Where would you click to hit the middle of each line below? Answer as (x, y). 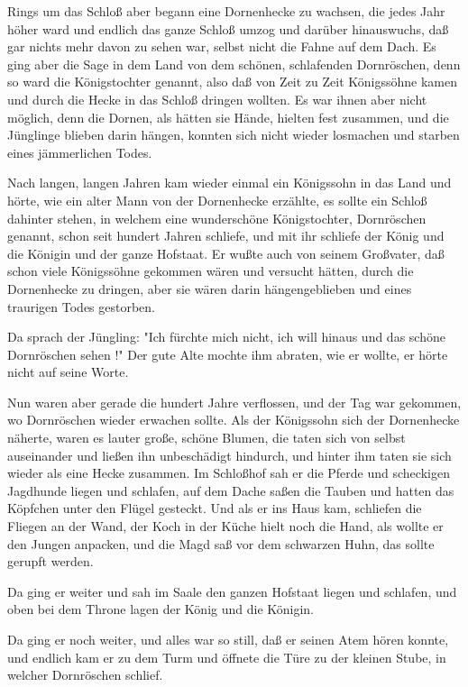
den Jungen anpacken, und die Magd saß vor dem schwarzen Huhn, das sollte (221, 543)
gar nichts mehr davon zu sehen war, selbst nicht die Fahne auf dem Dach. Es (222, 46)
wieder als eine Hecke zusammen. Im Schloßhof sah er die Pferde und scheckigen (229, 473)
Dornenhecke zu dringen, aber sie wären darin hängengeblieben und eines (210, 288)
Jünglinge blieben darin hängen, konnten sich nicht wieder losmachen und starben (234, 135)
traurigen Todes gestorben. (82, 306)
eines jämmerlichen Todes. (80, 152)
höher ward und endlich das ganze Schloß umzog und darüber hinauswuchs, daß (228, 28)
